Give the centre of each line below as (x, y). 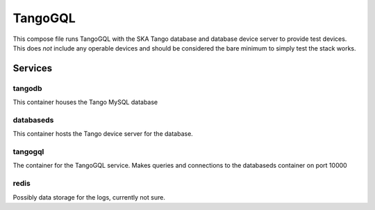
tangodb (27, 88)
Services (33, 68)
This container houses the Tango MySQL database (85, 102)
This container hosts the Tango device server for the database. (103, 134)
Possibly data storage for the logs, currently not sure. (89, 197)
